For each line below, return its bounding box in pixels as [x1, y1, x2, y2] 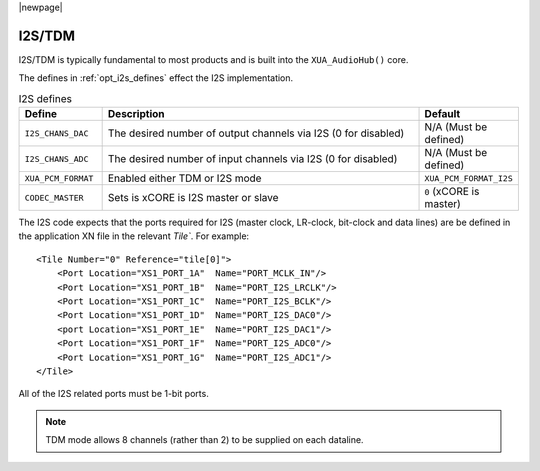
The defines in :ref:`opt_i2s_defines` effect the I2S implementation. [18, 72, 294, 84]
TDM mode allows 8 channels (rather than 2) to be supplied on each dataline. [45, 434, 364, 446]
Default [424, 107, 461, 121]
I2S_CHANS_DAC [24, 128, 89, 139]
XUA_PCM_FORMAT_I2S [424, 173, 514, 184]
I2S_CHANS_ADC [24, 153, 89, 164]
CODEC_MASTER [24, 192, 84, 203]
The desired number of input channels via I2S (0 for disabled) [107, 152, 398, 166]
